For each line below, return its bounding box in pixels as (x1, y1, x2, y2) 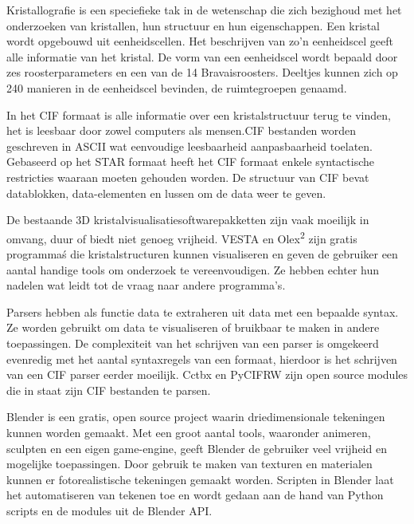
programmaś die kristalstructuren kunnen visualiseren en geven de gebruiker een (6, 245, 398, 262)
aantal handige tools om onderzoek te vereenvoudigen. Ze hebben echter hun (6, 261, 380, 278)
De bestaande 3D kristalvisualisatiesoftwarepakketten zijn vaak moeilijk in (6, 211, 369, 228)
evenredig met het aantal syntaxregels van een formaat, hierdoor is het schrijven (6, 350, 397, 367)
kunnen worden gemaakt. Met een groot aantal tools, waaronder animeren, (6, 424, 371, 440)
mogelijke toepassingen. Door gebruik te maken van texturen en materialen (6, 455, 373, 472)
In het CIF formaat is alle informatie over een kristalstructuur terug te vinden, (6, 106, 391, 123)
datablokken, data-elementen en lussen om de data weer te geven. (6, 184, 326, 201)
